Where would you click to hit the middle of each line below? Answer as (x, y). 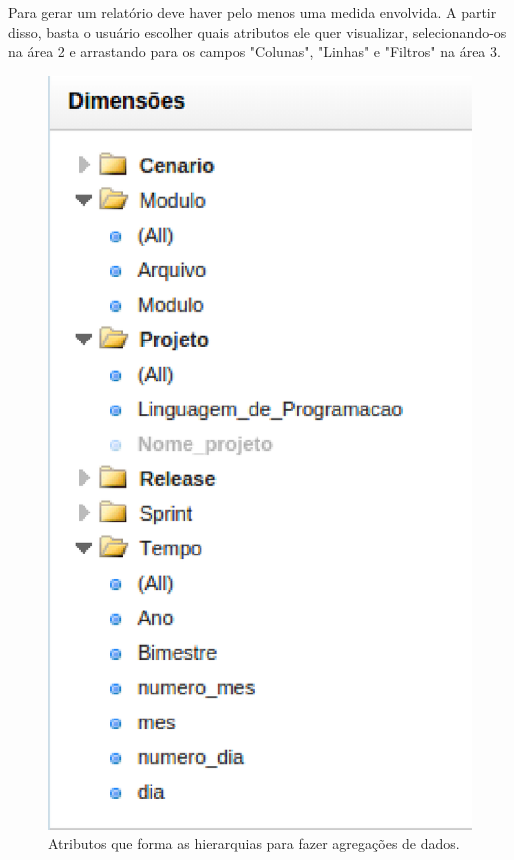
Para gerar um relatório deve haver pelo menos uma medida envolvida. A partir (252, 12)
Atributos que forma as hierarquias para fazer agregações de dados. (254, 843)
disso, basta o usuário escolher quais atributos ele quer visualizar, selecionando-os (257, 31)
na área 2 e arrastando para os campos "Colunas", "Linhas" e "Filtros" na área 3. (254, 51)
